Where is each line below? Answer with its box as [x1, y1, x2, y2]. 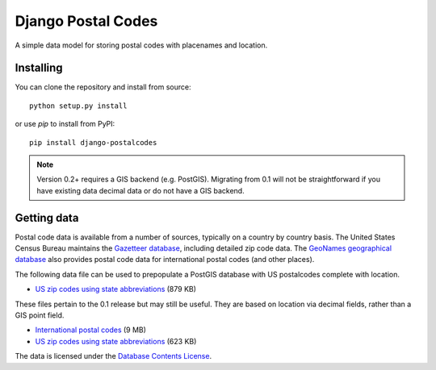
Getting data [15, 210, 79, 225]
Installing [15, 61, 64, 75]
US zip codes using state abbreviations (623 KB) [35, 336, 197, 346]
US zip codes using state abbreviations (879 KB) [35, 285, 197, 294]
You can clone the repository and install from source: [15, 82, 191, 92]
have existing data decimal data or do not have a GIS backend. [36, 185, 245, 195]
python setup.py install [29, 101, 128, 110]
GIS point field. [15, 310, 65, 320]
